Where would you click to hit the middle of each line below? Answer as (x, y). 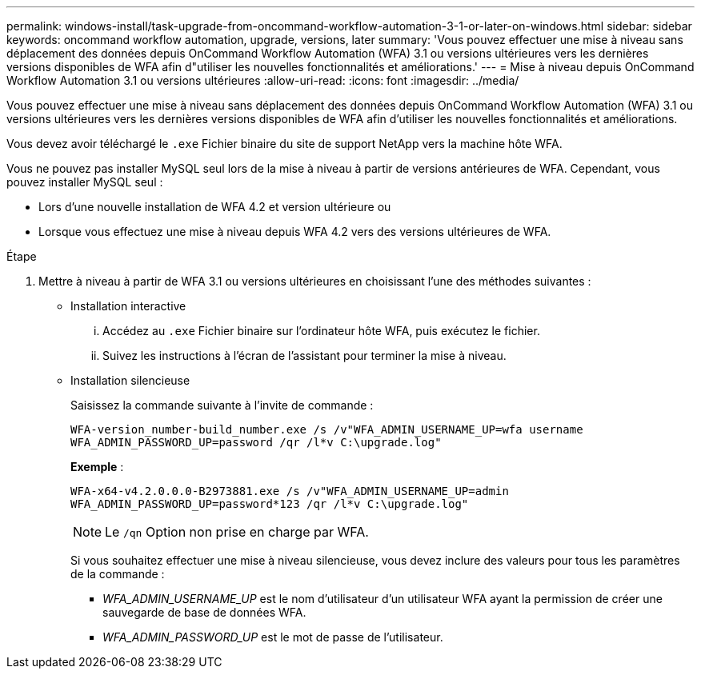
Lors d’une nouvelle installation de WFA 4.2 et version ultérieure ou (215, 207)
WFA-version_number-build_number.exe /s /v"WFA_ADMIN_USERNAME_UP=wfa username (327, 429)
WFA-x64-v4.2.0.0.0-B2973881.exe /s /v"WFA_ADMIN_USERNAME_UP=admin (290, 491)
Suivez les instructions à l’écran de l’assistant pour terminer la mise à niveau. (304, 355)
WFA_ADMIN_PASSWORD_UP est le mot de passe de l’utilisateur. (273, 637)
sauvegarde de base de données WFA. (204, 612)
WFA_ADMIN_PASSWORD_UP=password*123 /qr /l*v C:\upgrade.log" (270, 504)
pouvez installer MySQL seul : (85, 182)
